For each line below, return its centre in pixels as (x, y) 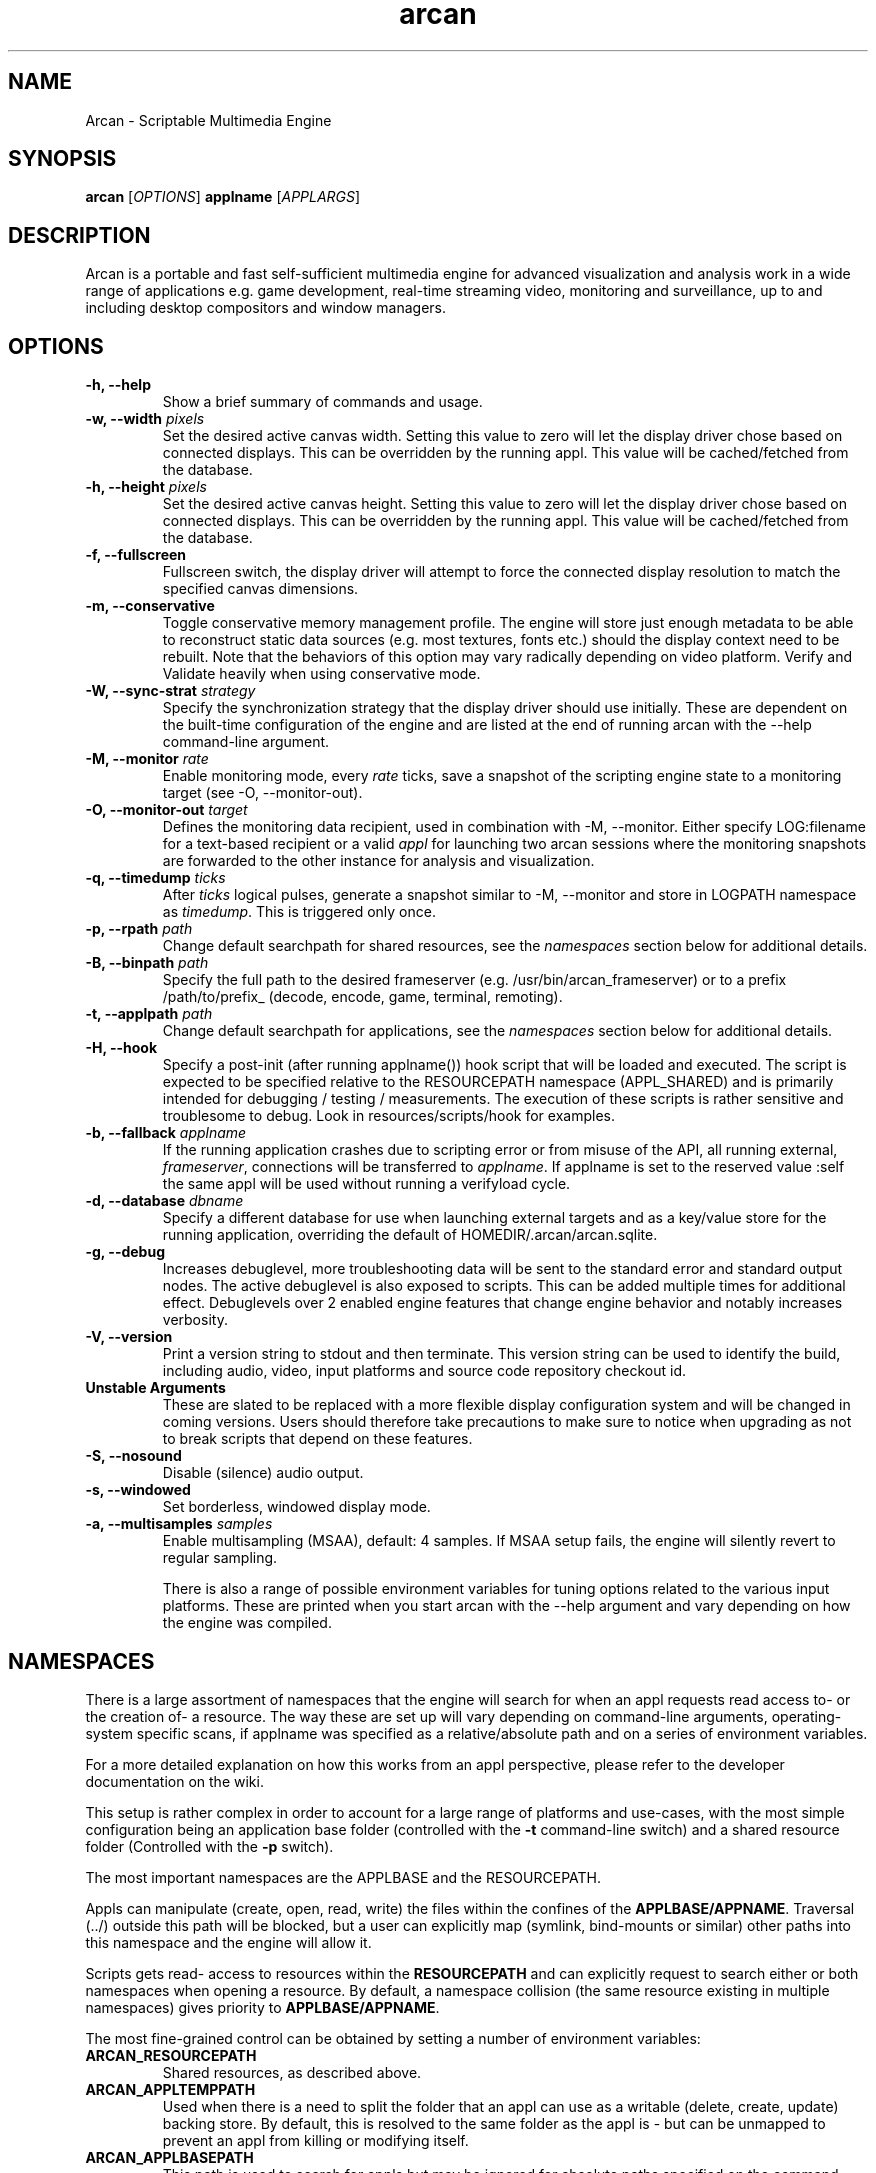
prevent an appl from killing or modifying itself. (315, 2140)
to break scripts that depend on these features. (317, 1439)
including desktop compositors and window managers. (266, 308)
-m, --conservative (150, 606)
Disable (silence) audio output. (263, 1473)
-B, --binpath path (147, 963)
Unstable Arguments (155, 1388)
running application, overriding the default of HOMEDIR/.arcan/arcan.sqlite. (410, 1235)
